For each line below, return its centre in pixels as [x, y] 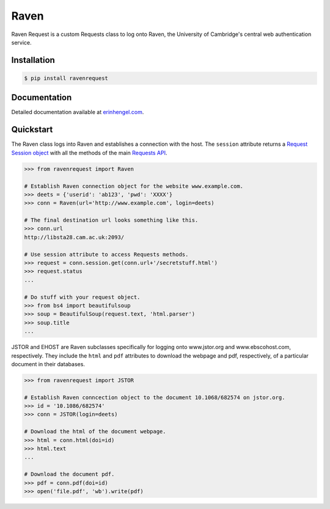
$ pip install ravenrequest [66, 78]
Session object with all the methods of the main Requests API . [89, 153]
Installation [33, 60]
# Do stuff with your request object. [82, 297]
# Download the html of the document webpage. [95, 431]
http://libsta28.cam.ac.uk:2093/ [74, 237]
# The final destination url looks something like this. [111, 220]
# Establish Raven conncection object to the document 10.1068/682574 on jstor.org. [155, 397]
